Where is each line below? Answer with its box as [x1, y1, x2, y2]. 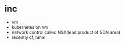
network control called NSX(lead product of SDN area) [11, 29, 121, 35]
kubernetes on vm [11, 24, 48, 30]
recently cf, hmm [11, 34, 46, 40]
